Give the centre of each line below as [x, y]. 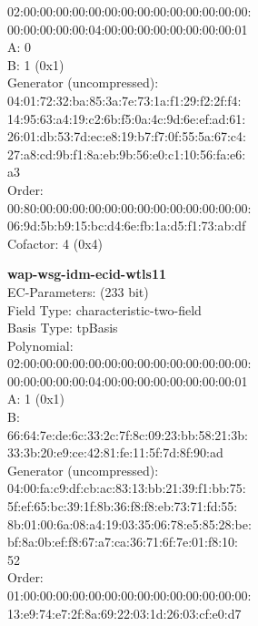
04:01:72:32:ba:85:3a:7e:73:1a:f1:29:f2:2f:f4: [124, 100]
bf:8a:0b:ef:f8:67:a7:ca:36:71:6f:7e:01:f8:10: [123, 542]
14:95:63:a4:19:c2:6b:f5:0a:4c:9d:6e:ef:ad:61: [127, 118]
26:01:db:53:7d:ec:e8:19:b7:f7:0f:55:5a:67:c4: [127, 136]
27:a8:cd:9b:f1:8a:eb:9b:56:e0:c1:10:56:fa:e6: [127, 154]
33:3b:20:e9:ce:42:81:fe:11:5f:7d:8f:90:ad [115, 452]
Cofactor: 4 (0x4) [55, 243]
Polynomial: [40, 345]
